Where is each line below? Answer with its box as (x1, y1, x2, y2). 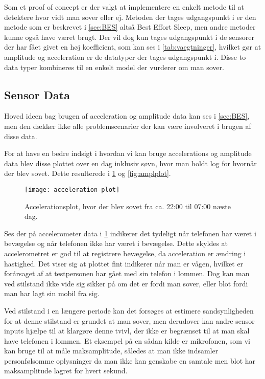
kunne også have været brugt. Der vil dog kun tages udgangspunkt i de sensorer (4, 31, 255, 42)
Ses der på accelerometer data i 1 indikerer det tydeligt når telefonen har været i (4, 228, 256, 238)
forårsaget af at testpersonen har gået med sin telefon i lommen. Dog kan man (4, 268, 250, 279)
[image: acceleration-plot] (25, 186, 120, 193)
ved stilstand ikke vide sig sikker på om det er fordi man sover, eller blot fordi (4, 278, 248, 288)
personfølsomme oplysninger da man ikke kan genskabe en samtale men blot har (4, 355, 256, 366)
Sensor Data (4, 86, 70, 102)
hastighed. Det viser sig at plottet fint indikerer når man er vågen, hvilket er (4, 258, 244, 269)
